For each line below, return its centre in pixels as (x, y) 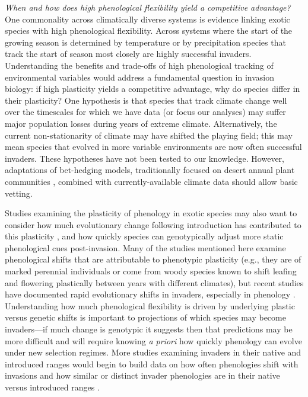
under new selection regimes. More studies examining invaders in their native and (153, 352)
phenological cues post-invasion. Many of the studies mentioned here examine (145, 247)
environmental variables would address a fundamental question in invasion (139, 77)
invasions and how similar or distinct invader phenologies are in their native (142, 375)
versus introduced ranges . (52, 387)
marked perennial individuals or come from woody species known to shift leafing (151, 271)
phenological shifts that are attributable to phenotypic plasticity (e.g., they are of (153, 259)
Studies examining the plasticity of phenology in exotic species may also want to (151, 213)
